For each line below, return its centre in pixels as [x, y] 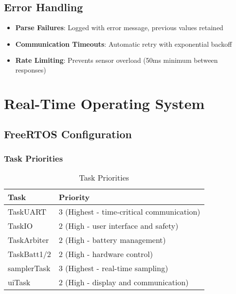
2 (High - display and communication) [124, 282]
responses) [31, 69]
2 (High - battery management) [112, 239]
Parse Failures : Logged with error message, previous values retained [119, 28]
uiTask [19, 282]
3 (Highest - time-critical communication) [129, 211]
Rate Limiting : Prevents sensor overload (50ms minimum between [117, 60]
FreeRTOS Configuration [68, 134]
